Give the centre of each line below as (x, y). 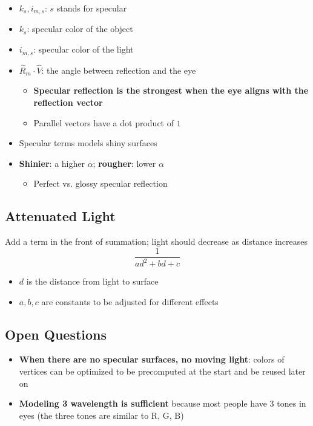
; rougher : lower (124, 163)
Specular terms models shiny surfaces (88, 143)
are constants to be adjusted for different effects (130, 301)
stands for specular (92, 8)
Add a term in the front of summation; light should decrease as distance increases (156, 241)
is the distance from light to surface (92, 281)
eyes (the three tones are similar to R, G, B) (101, 415)
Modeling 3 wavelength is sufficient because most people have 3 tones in (163, 403)
